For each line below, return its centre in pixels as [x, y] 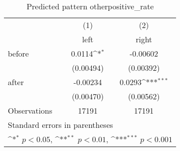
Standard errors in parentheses [61, 125]
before [18, 53]
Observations [30, 110]
